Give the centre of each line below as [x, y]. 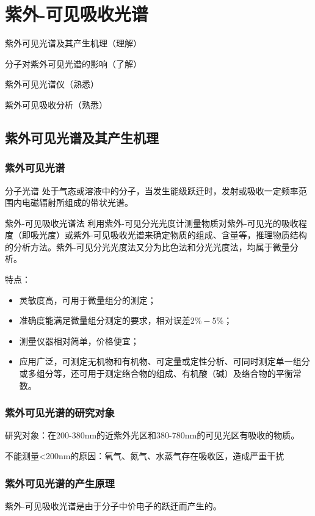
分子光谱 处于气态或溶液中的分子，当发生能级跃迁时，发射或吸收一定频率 [152, 190]
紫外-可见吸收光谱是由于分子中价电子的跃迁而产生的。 [113, 505]
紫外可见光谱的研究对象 [60, 412]
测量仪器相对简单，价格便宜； [79, 340]
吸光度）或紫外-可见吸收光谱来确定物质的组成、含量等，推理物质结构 [168, 235]
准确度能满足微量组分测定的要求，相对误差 [105, 320]
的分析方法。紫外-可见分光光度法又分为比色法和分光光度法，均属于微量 [147, 246]
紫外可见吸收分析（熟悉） [56, 104]
